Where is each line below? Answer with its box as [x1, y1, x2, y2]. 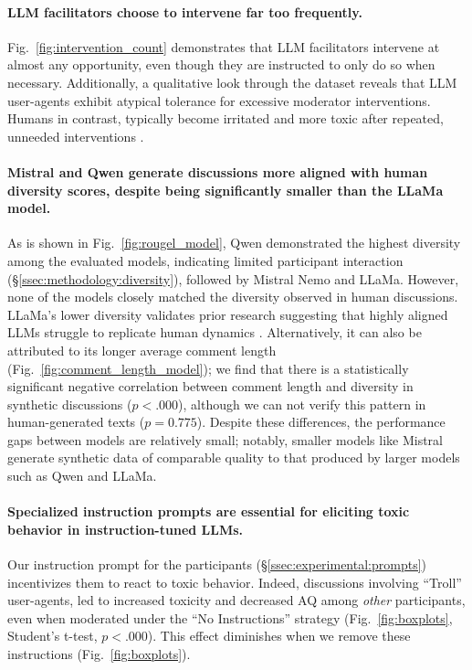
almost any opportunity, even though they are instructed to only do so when [7, 55, 435, 74]
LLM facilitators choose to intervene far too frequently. [7, 2, 362, 21]
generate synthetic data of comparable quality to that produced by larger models [7, 448, 460, 467]
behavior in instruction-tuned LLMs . [7, 519, 244, 538]
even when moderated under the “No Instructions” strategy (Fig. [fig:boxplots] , [7, 608, 453, 627]
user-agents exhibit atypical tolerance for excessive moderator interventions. [7, 90, 431, 110]
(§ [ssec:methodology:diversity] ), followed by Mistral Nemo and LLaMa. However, [7, 269, 459, 288]
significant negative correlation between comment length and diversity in [7, 377, 414, 396]
